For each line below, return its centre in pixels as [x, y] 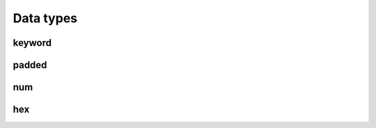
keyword [32, 43]
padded [30, 65]
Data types [45, 18]
